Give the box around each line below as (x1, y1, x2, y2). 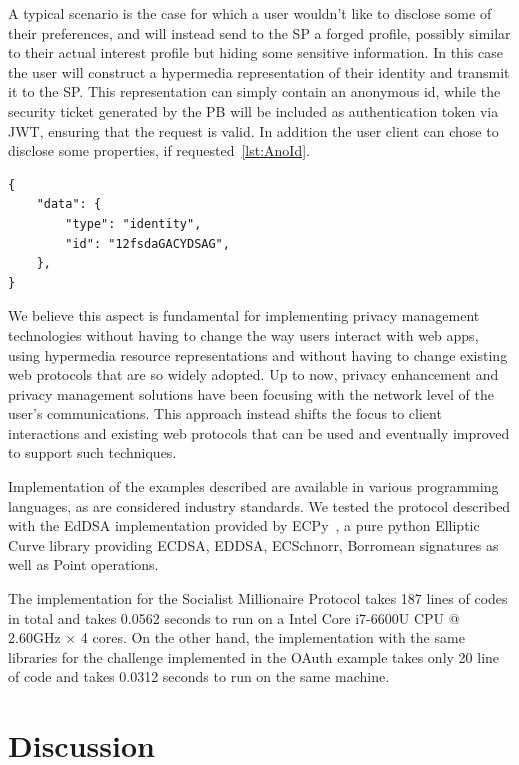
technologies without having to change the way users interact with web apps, (8, 324, 479, 345)
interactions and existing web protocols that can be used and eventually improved (8, 422, 510, 443)
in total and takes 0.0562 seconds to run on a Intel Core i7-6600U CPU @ (8, 607, 460, 628)
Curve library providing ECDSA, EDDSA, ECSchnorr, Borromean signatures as (8, 534, 499, 555)
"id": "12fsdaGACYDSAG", (65, 236, 230, 251)
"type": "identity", (65, 216, 202, 231)
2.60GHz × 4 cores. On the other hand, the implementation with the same (8, 627, 465, 648)
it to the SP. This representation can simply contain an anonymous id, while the (8, 81, 501, 102)
